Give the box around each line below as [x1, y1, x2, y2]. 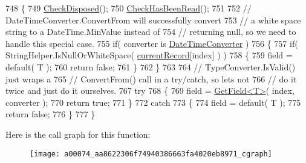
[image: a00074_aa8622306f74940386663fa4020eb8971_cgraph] [30, 149, 272, 158]
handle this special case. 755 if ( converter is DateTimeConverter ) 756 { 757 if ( [5, 37, 298, 49]
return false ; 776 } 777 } [5, 108, 96, 120]
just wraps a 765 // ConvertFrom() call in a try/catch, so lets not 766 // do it [5, 72, 297, 85]
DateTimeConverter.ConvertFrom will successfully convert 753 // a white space [5, 13, 301, 26]
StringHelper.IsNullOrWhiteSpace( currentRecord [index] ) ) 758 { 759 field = [5, 49, 293, 61]
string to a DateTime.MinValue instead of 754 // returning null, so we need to [5, 25, 296, 38]
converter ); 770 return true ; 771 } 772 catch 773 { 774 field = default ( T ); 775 [5, 96, 301, 108]
